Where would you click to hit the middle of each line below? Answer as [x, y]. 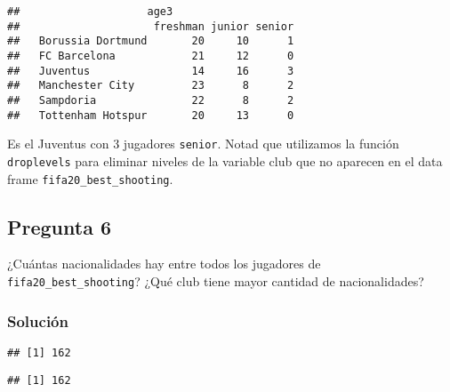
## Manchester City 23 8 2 [151, 86]
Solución [38, 320]
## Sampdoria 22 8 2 [151, 100]
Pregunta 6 [60, 226]
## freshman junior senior [151, 26]
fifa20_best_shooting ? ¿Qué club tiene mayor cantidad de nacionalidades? [216, 281]
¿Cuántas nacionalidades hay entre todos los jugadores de [164, 264]
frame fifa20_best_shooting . [90, 178]
